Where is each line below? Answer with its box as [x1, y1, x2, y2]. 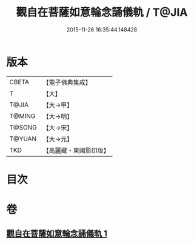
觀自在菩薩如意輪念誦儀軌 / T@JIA [16, 5, 188, 19]
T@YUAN [9, 134, 37, 143]
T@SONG [9, 123, 38, 131]
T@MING [9, 111, 36, 120]
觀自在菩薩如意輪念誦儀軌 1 [6, 228, 108, 239]
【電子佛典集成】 [42, 78, 92, 87]
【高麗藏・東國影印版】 [42, 146, 110, 154]
